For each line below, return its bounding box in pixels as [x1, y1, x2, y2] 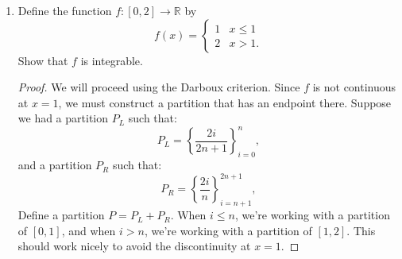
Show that [17, 52, 68, 68]
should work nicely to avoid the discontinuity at [17, 238, 251, 254]
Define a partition [17, 207, 105, 223]
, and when [61, 222, 116, 238]
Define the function [17, 2, 112, 18]
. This [346, 222, 376, 238]
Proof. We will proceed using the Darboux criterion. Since [17, 79, 300, 95]
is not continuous [312, 79, 396, 95]
